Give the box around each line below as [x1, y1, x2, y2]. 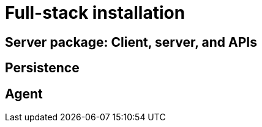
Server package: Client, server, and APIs [5, 34, 257, 50]
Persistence [5, 60, 80, 76]
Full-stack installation [5, 2, 185, 23]
